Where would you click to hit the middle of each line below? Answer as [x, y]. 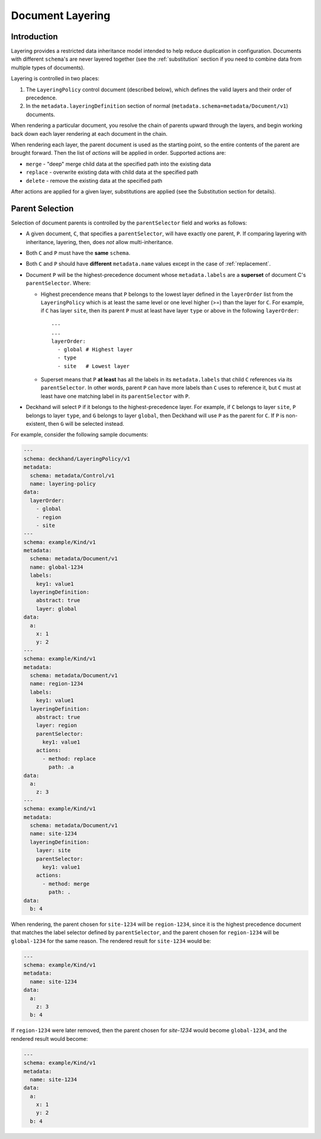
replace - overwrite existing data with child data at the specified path [112, 172]
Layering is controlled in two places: [55, 79]
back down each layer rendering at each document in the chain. [89, 133]
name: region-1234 [56, 684]
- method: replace [69, 759]
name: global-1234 [56, 567]
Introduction [34, 37]
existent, [36, 424]
